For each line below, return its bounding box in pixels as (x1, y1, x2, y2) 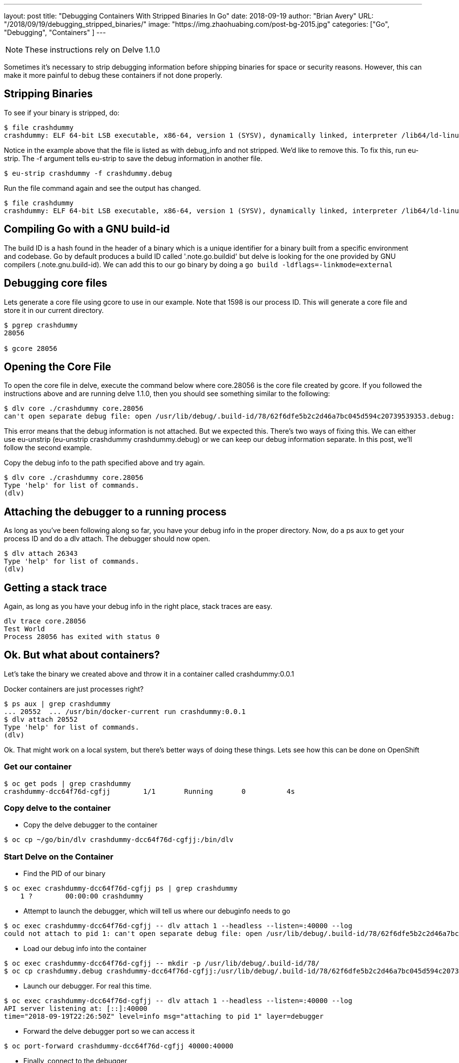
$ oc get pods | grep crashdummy (4, 779, 131, 788)
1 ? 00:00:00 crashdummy (20, 892, 143, 900)
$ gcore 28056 (4, 344, 57, 352)
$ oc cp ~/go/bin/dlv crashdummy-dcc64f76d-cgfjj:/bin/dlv (4, 836, 234, 844)
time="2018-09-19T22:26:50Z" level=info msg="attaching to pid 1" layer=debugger (4, 1012, 324, 1021)
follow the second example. (4, 443, 92, 452)
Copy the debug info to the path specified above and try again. (4, 458, 205, 467)
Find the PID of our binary (23, 869, 106, 878)
